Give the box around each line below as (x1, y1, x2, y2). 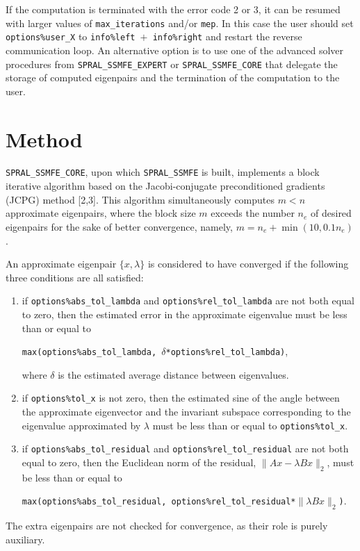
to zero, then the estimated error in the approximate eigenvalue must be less (22, 306, 347, 321)
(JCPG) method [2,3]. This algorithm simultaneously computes (6, 192, 275, 206)
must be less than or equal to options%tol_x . (152, 418, 348, 432)
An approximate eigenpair (6, 256, 117, 271)
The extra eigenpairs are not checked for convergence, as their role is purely (6, 518, 328, 533)
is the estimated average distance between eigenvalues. (58, 367, 289, 381)
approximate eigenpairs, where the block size (6, 206, 196, 220)
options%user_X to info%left (6, 29, 136, 44)
